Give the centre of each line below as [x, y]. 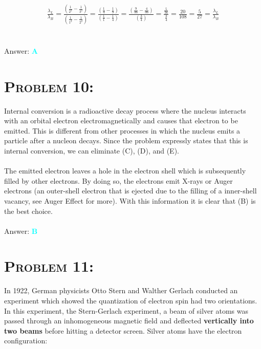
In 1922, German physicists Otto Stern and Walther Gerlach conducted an [121, 290]
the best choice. [28, 211]
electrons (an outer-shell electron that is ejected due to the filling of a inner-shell [130, 191]
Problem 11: [49, 266]
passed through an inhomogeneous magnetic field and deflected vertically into [129, 321]
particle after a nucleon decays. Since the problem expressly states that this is [126, 140]
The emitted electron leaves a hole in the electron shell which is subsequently [125, 171]
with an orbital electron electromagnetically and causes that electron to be [121, 121]
